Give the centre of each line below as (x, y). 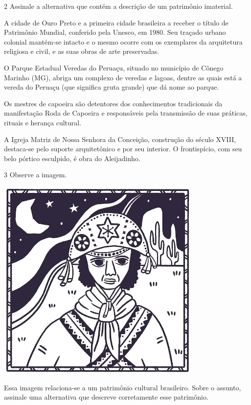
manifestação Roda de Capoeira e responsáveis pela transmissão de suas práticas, (126, 113)
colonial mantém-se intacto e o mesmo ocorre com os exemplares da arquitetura (123, 41)
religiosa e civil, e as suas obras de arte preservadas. (82, 51)
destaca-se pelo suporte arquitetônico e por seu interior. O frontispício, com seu (123, 149)
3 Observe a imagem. (35, 175)
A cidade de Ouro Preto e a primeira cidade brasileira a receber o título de (116, 22)
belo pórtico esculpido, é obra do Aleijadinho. (72, 158)
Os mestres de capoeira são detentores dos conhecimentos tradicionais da (113, 103)
